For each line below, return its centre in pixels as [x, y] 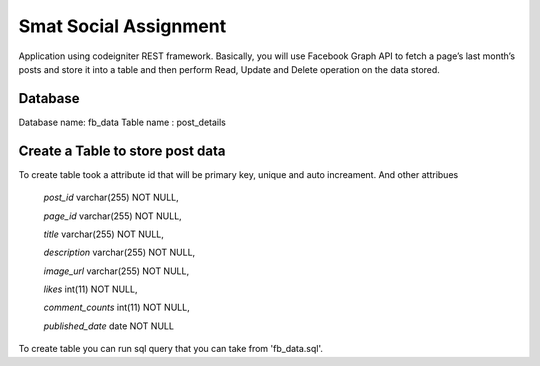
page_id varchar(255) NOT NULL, [112, 216]
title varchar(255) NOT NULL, [104, 234]
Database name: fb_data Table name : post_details [122, 122]
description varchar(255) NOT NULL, [119, 252]
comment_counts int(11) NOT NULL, [116, 307]
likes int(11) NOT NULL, [90, 289]
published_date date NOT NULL [109, 326]
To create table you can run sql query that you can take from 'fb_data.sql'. [171, 349]
